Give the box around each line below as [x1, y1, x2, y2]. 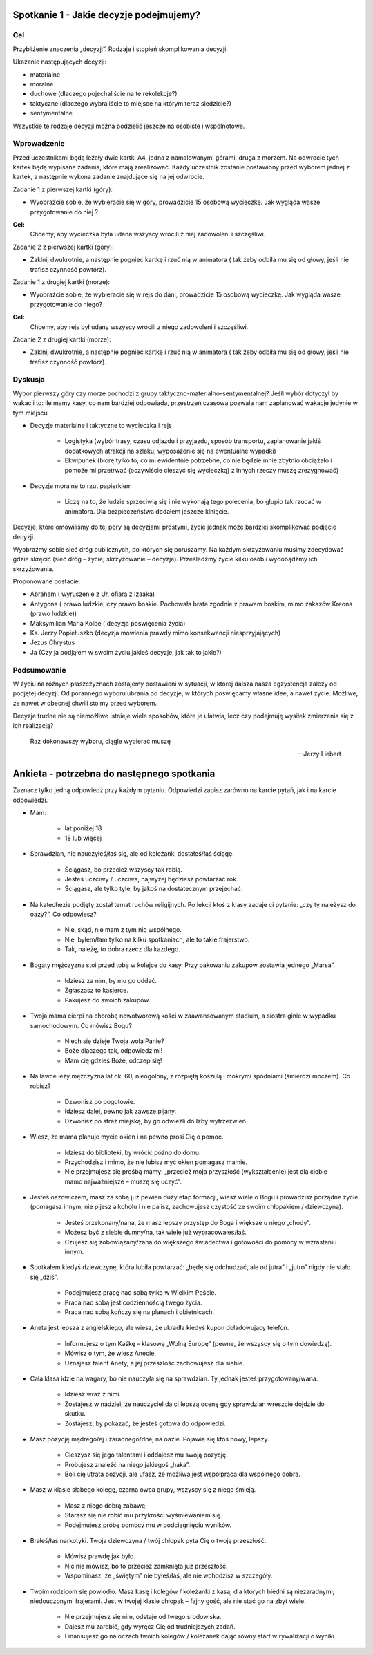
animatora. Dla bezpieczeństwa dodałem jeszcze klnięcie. [64, 507, 229, 515]
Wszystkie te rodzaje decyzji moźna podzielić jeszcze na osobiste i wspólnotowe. [12, 122, 245, 130]
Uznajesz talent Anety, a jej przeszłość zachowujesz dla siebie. [64, 1358, 245, 1367]
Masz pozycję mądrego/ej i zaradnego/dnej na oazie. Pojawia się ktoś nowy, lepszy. [30, 1434, 269, 1443]
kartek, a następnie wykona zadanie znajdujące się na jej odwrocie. [12, 173, 205, 181]
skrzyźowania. [12, 564, 55, 573]
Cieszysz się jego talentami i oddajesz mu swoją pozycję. [64, 1450, 228, 1459]
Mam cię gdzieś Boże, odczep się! [64, 1056, 162, 1065]
